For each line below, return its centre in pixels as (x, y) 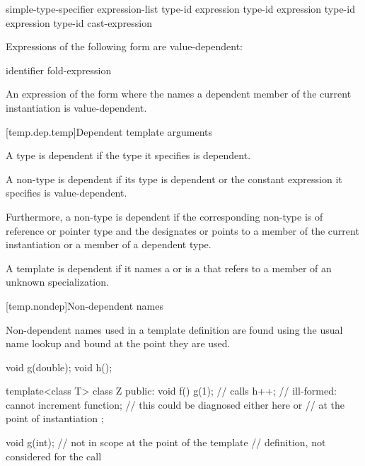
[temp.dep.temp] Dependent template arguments (109, 131)
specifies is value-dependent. (66, 193)
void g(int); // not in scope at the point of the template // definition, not (166, 442)
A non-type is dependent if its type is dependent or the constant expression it (174, 179)
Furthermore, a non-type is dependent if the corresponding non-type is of (164, 216)
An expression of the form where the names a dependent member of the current (179, 94)
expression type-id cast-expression (79, 22)
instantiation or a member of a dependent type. (109, 244)
